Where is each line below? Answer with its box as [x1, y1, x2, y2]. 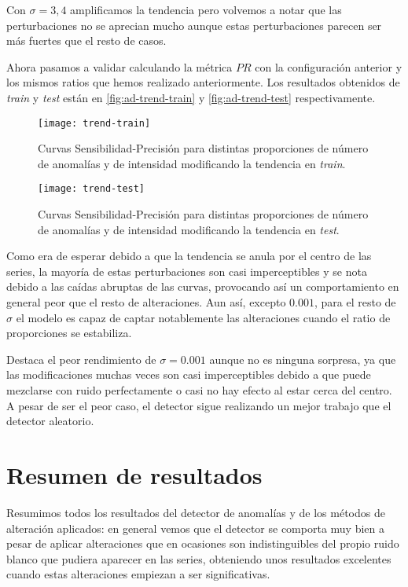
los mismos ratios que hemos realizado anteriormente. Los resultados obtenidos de [6, 74, 400, 90]
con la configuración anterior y [255, 58, 402, 75]
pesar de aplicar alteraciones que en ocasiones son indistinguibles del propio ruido [6, 535, 399, 552]
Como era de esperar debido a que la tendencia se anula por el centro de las [6, 248, 372, 264]
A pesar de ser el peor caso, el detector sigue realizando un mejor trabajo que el [6, 397, 391, 413]
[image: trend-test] [38, 183, 145, 195]
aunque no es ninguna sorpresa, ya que [209, 350, 396, 367]
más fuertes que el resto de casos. [6, 32, 167, 49]
